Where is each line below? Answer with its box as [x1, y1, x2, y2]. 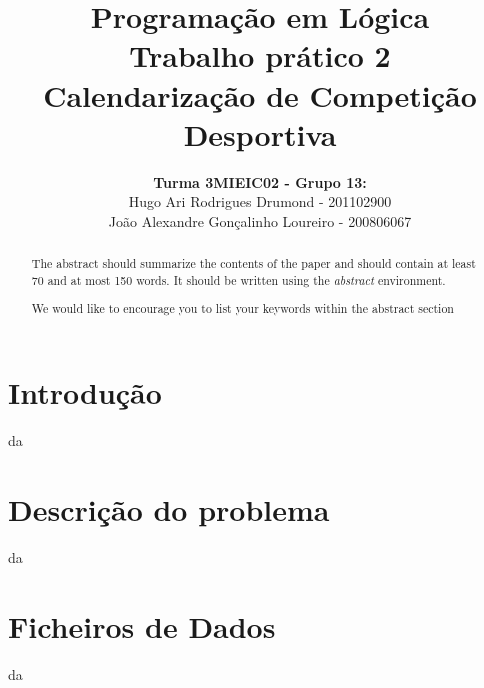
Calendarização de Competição [43, 74, 477, 115]
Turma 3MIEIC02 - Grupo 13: [153, 171, 367, 192]
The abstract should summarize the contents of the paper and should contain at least [31, 255, 476, 272]
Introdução [8, 372, 162, 413]
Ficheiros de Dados [8, 605, 276, 646]
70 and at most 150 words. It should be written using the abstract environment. [31, 271, 446, 288]
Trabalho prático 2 [129, 35, 391, 76]
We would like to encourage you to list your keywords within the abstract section [31, 300, 454, 317]
